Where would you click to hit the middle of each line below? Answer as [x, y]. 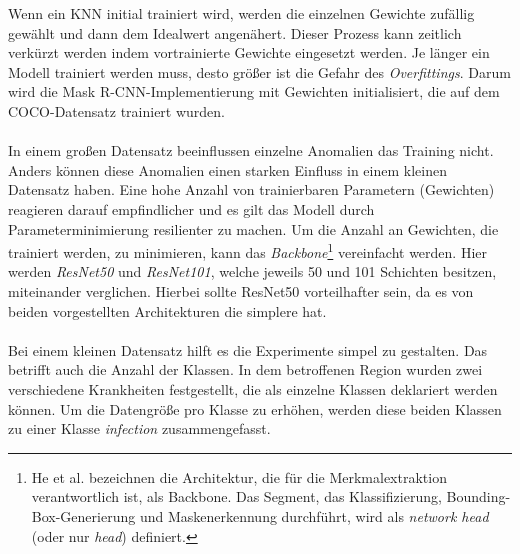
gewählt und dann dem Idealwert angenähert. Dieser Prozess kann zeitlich [235, 32]
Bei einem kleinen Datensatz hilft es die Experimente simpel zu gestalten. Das [248, 349]
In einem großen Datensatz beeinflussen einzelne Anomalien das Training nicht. [251, 150]
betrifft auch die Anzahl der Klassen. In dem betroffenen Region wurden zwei [245, 369]
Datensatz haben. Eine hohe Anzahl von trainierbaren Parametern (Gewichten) [251, 189]
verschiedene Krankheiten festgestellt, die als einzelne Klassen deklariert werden [253, 388]
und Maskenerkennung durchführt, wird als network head [314, 515]
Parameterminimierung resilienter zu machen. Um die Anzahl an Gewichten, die [253, 228]
